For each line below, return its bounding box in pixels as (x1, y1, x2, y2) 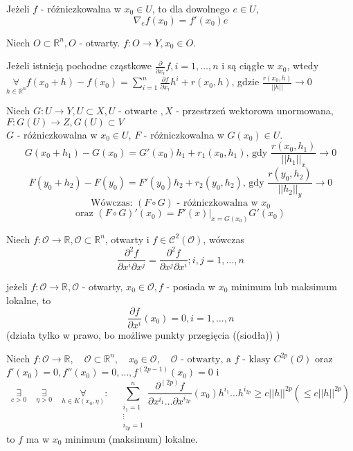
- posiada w (166, 279, 215, 293)
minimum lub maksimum (230, 279, 337, 293)
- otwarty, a (181, 354, 232, 364)
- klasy (242, 354, 271, 364)
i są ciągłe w (221, 58, 275, 73)
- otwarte (118, 107, 158, 117)
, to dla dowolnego (152, 1, 230, 15)
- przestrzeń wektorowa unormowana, (176, 103, 334, 118)
